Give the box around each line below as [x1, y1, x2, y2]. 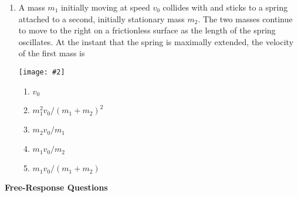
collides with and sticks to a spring [162, 1, 288, 13]
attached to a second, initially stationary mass [18, 12, 185, 25]
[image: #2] [18, 67, 65, 76]
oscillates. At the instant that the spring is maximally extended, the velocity [18, 35, 294, 47]
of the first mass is [18, 47, 85, 59]
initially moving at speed [60, 1, 150, 13]
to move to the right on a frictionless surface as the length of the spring [18, 24, 276, 36]
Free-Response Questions [5, 181, 108, 193]
